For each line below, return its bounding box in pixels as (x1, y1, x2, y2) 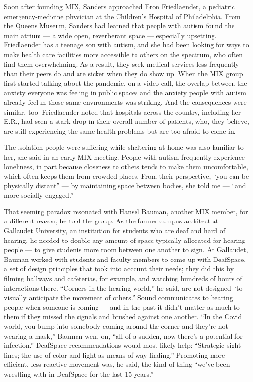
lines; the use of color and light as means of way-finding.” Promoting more (4, 349, 225, 360)
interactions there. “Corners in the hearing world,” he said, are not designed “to (4, 282, 243, 293)
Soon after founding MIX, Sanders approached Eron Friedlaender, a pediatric (4, 1, 235, 11)
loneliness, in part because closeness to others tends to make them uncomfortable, (4, 161, 248, 171)
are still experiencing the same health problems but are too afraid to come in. (4, 125, 236, 136)
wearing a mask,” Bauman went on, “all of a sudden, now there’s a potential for (4, 330, 243, 341)
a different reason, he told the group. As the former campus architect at (4, 216, 219, 226)
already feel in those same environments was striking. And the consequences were (4, 97, 247, 107)
